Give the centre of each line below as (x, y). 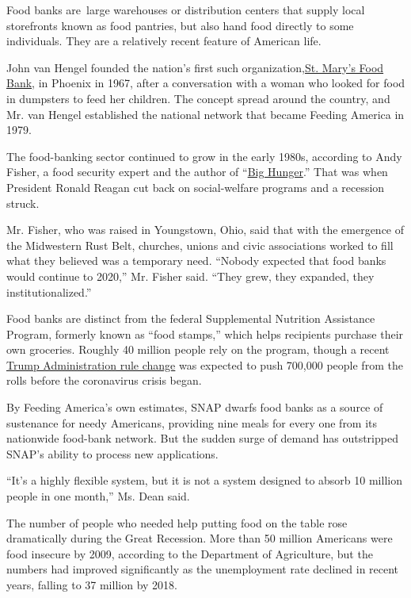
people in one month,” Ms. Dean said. (98, 496)
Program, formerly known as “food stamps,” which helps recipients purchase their (205, 333)
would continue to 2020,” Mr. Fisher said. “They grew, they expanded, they (190, 276)
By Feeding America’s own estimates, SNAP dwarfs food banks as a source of (195, 407)
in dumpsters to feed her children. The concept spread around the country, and (198, 98)
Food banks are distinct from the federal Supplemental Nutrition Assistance (191, 318)
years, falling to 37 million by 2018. (92, 585)
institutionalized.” (49, 291)
